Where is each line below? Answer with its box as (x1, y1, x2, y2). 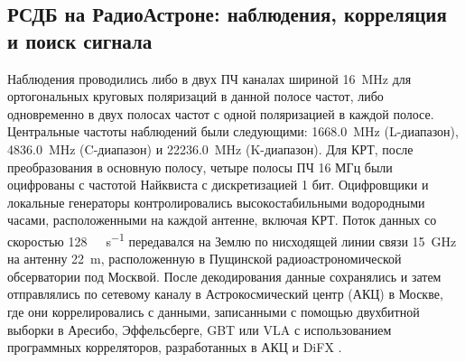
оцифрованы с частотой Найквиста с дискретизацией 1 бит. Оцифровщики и (7, 175, 429, 194)
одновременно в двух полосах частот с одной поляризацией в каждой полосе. (7, 104, 434, 123)
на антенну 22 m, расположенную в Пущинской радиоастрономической (7, 249, 402, 268)
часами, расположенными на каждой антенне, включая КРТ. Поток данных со (7, 210, 437, 229)
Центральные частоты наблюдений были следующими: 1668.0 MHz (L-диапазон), (7, 122, 459, 141)
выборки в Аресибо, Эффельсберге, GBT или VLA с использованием (7, 320, 392, 339)
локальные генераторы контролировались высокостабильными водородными (7, 192, 425, 211)
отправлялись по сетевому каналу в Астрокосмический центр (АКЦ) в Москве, (7, 284, 443, 303)
